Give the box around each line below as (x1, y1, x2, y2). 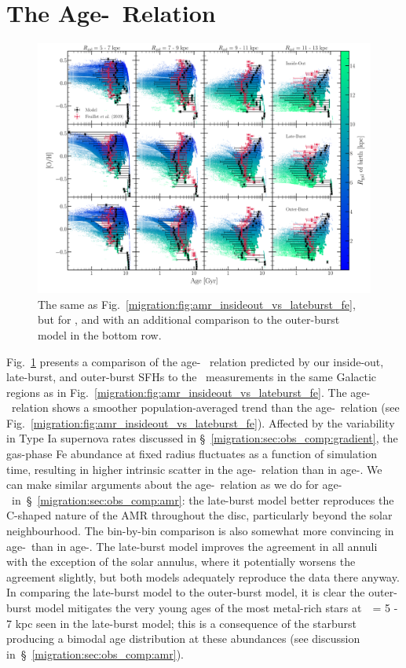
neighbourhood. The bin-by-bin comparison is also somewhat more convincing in (6, 523, 394, 539)
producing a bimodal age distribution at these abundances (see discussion (6, 630, 360, 647)
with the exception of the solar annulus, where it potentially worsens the (6, 553, 356, 570)
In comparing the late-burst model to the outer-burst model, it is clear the (6, 584, 365, 600)
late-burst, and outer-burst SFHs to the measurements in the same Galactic (6, 369, 377, 385)
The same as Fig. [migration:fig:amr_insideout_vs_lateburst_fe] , (38, 295, 356, 312)
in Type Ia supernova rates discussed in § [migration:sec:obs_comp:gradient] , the (6, 430, 398, 446)
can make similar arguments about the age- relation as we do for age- (6, 476, 342, 493)
